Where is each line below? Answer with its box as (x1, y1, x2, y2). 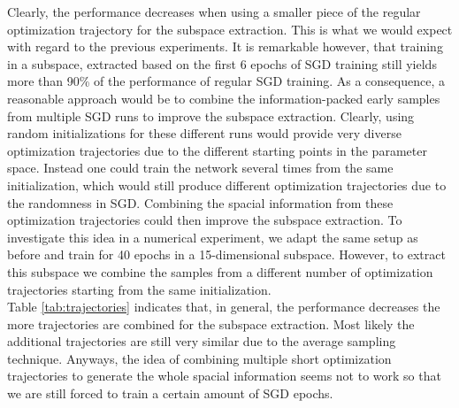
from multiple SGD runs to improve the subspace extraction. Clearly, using (7, 106, 415, 125)
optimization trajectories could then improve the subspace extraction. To (7, 211, 402, 229)
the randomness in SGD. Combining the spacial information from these (7, 193, 394, 212)
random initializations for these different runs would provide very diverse (7, 124, 402, 142)
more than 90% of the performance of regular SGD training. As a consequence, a (7, 72, 445, 90)
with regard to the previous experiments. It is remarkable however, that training (7, 37, 443, 56)
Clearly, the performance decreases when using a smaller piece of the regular (7, 3, 421, 20)
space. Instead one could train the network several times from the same (7, 158, 394, 177)
